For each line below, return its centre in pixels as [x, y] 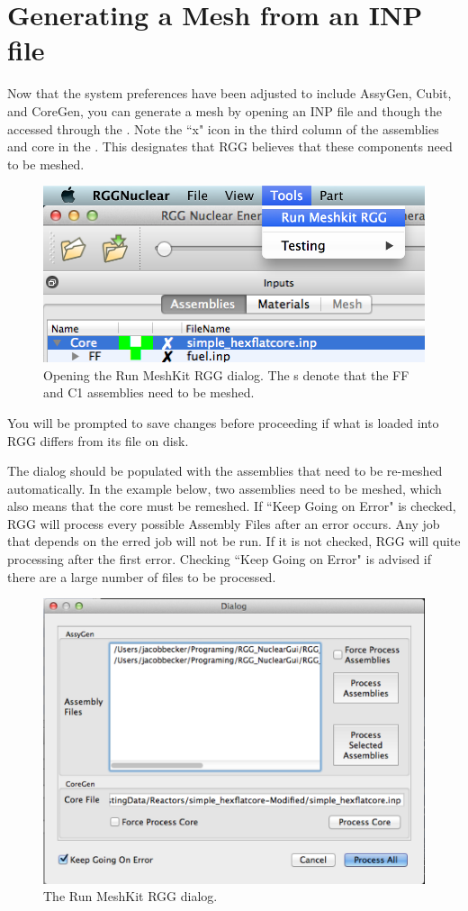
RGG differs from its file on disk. [98, 440]
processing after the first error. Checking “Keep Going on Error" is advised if [220, 559]
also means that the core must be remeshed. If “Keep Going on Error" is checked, [232, 506]
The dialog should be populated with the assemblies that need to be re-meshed [225, 471]
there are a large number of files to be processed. [142, 576]
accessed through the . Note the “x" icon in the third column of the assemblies [223, 128]
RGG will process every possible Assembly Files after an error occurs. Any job [224, 523]
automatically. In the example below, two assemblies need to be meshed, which [225, 488]
